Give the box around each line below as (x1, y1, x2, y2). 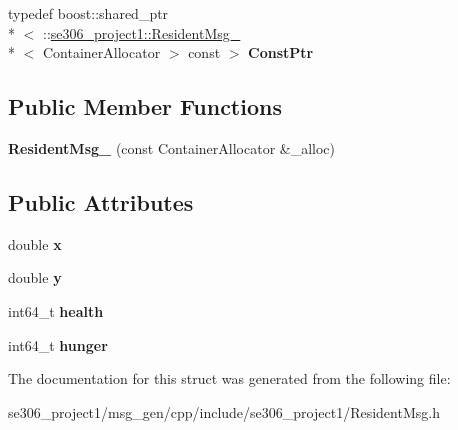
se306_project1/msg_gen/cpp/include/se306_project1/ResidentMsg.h (8, 401, 440, 422)
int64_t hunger (8, 334, 108, 355)
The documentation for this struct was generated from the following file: (8, 368, 451, 389)
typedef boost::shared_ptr (8, 3, 169, 23)
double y (8, 267, 62, 288)
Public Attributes (8, 186, 194, 217)
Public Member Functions (8, 91, 282, 122)
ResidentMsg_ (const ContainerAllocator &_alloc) (8, 137, 336, 158)
